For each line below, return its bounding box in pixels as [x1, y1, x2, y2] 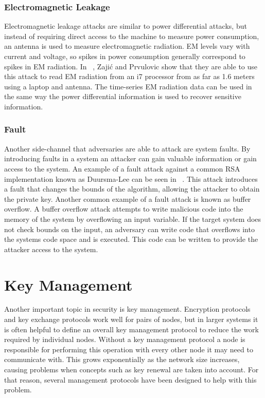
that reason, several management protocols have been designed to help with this [4, 374, 257, 385]
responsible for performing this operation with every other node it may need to [4, 344, 253, 354]
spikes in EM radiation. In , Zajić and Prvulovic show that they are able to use [4, 61, 258, 71]
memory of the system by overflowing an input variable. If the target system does [4, 213, 261, 224]
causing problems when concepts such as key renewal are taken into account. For [4, 364, 259, 374]
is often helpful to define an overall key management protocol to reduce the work [4, 324, 259, 334]
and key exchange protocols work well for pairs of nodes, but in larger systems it [4, 314, 258, 325]
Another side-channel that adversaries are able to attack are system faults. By [4, 143, 251, 154]
